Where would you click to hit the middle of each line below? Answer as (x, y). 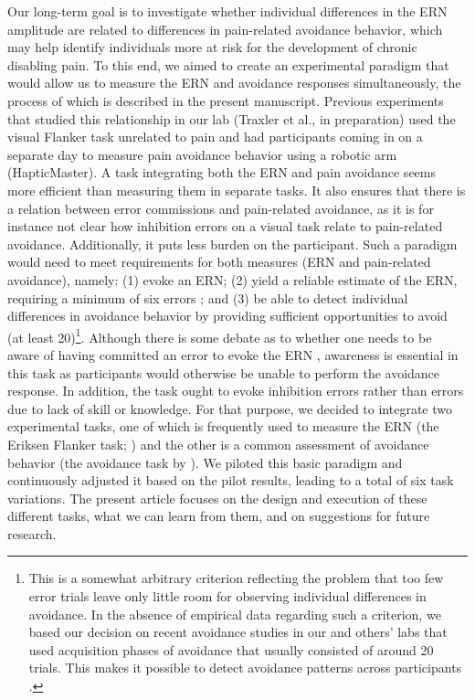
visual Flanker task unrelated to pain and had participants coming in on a (215, 137)
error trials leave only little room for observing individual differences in (227, 596)
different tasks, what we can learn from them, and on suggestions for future (219, 516)
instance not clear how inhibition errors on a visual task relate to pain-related (225, 226)
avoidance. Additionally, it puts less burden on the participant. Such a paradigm (232, 244)
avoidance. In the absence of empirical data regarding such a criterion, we (235, 614)
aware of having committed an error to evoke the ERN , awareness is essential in (233, 354)
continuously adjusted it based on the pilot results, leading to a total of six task (231, 480)
